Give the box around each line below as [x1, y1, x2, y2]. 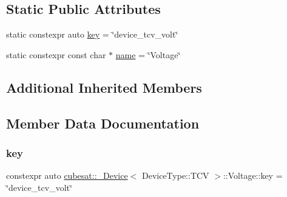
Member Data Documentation [6, 113, 200, 132]
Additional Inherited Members [6, 78, 202, 96]
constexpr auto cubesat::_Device [6, 169, 128, 182]
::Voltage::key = [223, 169, 283, 182]
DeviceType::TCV [141, 169, 209, 182]
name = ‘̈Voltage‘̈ [115, 48, 181, 61]
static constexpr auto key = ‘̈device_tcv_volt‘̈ [6, 28, 178, 41]
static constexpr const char [6, 48, 106, 61]
